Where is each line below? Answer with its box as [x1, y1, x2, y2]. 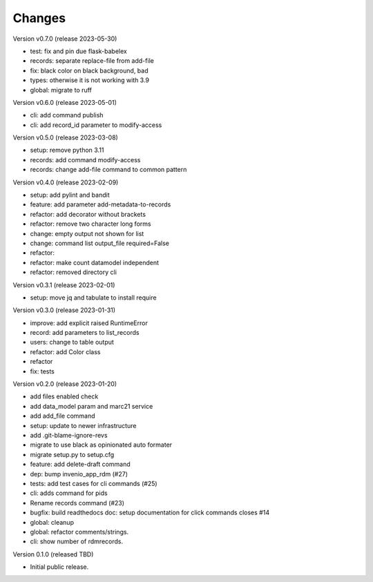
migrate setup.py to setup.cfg [30, 450, 115, 458]
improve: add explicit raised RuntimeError [30, 318, 148, 327]
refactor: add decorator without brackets [30, 210, 146, 218]
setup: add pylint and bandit [30, 191, 110, 200]
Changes [12, 10, 66, 26]
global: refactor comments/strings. [30, 527, 129, 536]
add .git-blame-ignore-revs [30, 431, 108, 439]
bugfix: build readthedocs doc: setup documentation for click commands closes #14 [30, 508, 269, 517]
